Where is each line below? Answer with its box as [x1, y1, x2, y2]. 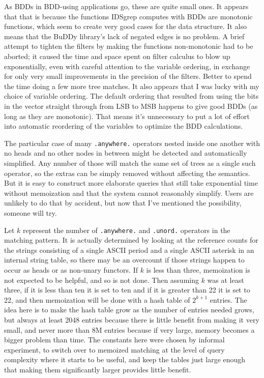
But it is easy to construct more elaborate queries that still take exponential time [4, 178, 258, 188]
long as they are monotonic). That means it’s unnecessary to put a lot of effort [4, 110, 250, 121]
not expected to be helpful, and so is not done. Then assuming [4, 274, 199, 285]
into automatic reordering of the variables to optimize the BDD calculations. [4, 121, 243, 131]
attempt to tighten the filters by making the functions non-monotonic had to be [4, 41, 253, 51]
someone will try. [4, 207, 57, 218]
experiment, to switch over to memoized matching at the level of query [4, 344, 225, 355]
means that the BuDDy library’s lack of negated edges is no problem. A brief [4, 31, 245, 41]
